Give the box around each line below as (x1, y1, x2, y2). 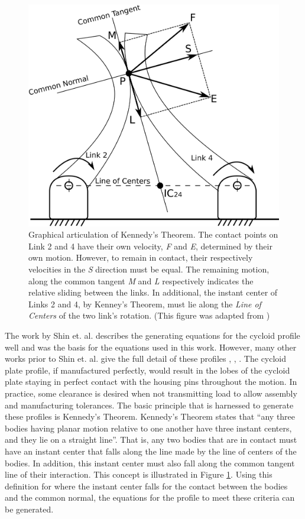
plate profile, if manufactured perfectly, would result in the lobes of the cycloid (5, 364, 290, 376)
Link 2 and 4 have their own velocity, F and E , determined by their (28, 239, 272, 252)
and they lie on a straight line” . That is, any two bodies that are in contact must (5, 433, 297, 446)
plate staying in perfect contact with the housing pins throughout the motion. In (5, 375, 297, 388)
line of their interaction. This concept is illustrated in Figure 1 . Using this (5, 468, 272, 481)
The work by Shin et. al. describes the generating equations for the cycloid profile (5, 329, 300, 342)
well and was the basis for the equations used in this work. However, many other (5, 340, 297, 353)
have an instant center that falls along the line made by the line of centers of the (5, 445, 297, 457)
